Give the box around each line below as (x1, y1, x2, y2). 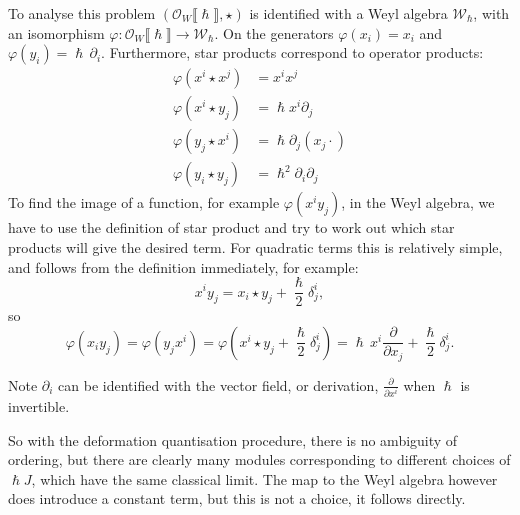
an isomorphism (8, 22, 105, 43)
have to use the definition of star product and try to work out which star (8, 217, 455, 238)
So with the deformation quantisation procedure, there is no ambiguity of (8, 429, 458, 450)
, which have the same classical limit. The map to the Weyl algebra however (31, 468, 498, 489)
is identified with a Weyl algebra (249, 3, 448, 23)
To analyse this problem (8, 3, 156, 23)
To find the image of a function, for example (8, 192, 280, 213)
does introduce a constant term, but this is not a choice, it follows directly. (8, 488, 466, 509)
